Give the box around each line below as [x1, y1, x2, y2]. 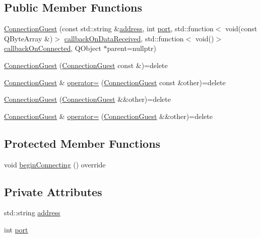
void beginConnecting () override [4, 159, 106, 169]
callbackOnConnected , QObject [4, 43, 101, 53]
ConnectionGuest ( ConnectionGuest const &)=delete [4, 59, 168, 70]
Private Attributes [4, 184, 102, 199]
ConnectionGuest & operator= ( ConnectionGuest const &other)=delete [4, 77, 226, 87]
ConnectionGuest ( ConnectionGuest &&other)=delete [4, 94, 171, 104]
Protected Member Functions [4, 135, 161, 151]
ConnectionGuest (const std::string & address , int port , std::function [4, 23, 214, 34]
